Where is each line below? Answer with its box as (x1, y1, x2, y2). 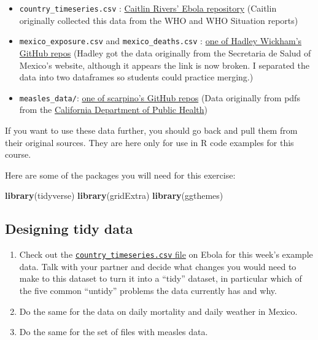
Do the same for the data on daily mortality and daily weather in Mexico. (19, 304, 298, 317)
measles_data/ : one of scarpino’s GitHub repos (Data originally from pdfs (19, 91, 300, 104)
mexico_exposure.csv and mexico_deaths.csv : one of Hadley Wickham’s (19, 34, 302, 47)
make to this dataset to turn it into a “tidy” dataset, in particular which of (19, 272, 302, 285)
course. (5, 148, 31, 161)
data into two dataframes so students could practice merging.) (19, 71, 254, 83)
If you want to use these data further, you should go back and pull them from (5, 123, 298, 136)
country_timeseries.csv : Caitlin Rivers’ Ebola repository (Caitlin (19, 2, 277, 14)
